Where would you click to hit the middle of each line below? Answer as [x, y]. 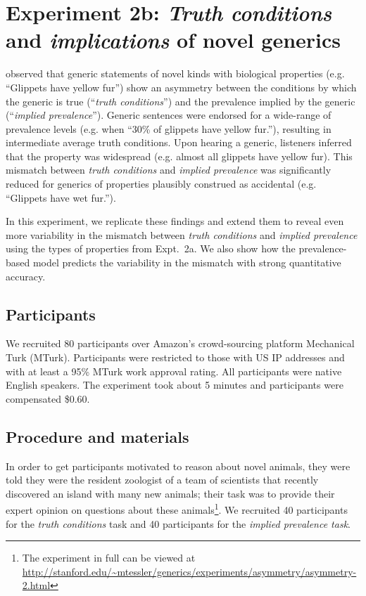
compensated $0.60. [48, 398]
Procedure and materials [97, 436]
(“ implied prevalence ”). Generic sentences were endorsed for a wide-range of [169, 115]
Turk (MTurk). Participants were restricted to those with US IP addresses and [175, 357]
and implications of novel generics [173, 40]
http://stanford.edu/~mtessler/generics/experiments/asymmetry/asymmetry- [189, 571]
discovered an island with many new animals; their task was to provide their [170, 493]
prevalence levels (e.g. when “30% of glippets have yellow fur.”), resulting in [169, 128]
